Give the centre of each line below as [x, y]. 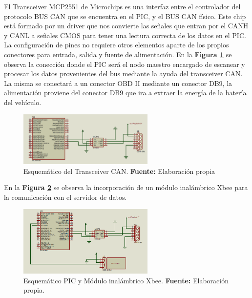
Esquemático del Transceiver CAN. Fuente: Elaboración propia [119, 171]
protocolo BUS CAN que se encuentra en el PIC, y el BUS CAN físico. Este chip [125, 16]
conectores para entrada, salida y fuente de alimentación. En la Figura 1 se [118, 54]
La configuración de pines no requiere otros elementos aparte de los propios [116, 45]
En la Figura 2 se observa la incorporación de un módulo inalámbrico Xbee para [126, 187]
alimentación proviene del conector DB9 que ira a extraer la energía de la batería [125, 93]
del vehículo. [23, 102]
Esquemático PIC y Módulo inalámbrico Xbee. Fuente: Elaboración [126, 280]
